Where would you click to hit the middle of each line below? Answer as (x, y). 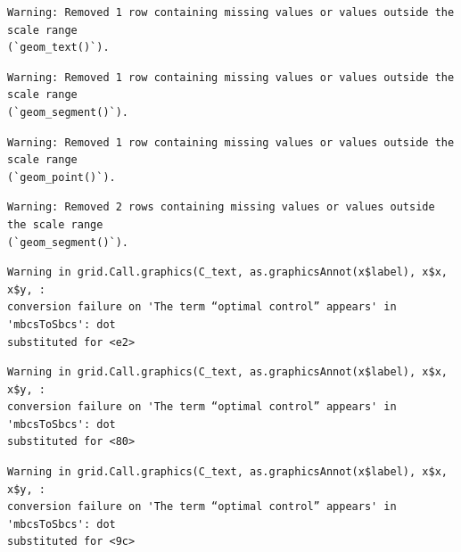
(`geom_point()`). (62, 177)
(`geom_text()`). (58, 48)
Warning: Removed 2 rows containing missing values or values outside (221, 207)
